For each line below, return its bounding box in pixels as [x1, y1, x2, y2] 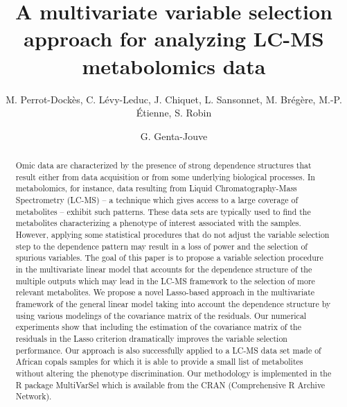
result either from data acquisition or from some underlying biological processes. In [15, 171, 315, 182]
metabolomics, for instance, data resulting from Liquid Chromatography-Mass [15, 182, 297, 194]
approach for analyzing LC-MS [24, 24, 324, 53]
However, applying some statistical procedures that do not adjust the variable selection [15, 229, 330, 241]
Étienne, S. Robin [136, 105, 212, 120]
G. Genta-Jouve [140, 128, 208, 143]
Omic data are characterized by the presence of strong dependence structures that [15, 159, 312, 171]
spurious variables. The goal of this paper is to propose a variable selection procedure [15, 252, 323, 263]
